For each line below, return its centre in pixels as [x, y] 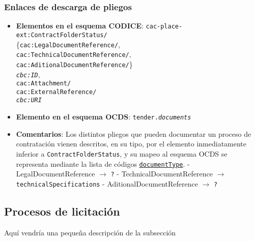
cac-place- [164, 27]
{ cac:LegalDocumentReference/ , [68, 44]
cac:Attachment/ [44, 84]
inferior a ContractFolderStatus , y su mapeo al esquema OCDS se [122, 153]
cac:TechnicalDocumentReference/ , [74, 54]
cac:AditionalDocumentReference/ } [74, 64]
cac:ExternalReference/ [56, 92]
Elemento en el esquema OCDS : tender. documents [104, 117]
